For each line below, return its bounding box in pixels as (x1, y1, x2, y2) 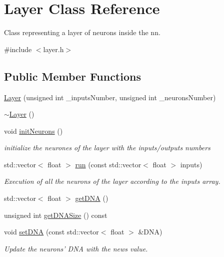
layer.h (43, 44, 64, 54)
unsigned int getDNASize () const (4, 209, 107, 220)
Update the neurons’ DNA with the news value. (4, 243, 148, 253)
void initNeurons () (4, 125, 63, 136)
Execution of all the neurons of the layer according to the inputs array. (4, 176, 220, 186)
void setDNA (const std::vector (4, 226, 99, 237)
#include (4, 44, 32, 54)
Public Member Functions (4, 68, 141, 84)
